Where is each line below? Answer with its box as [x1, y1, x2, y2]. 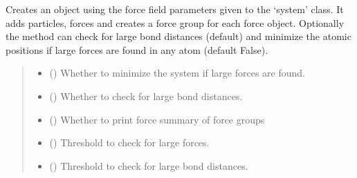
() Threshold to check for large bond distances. [49, 158, 248, 172]
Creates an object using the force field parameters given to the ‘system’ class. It [6, 2, 344, 16]
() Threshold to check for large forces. [49, 135, 210, 150]
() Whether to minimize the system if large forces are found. [49, 66, 306, 80]
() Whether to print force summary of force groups [49, 112, 265, 126]
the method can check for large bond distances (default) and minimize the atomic [6, 29, 351, 43]
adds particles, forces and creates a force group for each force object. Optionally [6, 15, 345, 30]
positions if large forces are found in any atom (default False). [6, 42, 268, 57]
